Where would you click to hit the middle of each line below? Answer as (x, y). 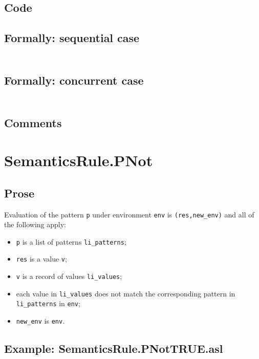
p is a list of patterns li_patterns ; (71, 241)
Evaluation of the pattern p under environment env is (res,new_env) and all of (129, 214)
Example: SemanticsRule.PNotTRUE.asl (114, 348)
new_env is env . (40, 321)
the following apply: (35, 224)
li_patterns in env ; (48, 303)
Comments (33, 122)
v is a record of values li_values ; (69, 276)
